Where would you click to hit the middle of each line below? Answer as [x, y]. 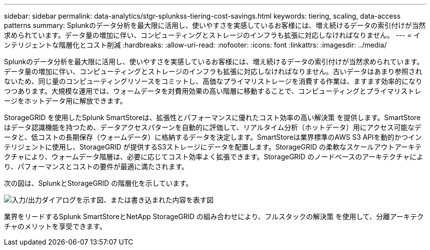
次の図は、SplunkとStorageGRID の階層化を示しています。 [98, 183]
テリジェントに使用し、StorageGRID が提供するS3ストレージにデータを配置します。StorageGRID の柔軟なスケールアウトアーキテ [213, 147]
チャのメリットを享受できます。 [55, 226]
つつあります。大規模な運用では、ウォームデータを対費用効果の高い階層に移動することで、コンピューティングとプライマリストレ [213, 91]
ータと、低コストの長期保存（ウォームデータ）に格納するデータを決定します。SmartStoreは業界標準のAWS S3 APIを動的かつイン [213, 137]
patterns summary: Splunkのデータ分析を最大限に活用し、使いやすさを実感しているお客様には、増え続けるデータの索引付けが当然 [215, 25]
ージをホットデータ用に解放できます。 [66, 101]
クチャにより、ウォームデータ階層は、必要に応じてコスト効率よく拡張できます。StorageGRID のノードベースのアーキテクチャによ [214, 157]
